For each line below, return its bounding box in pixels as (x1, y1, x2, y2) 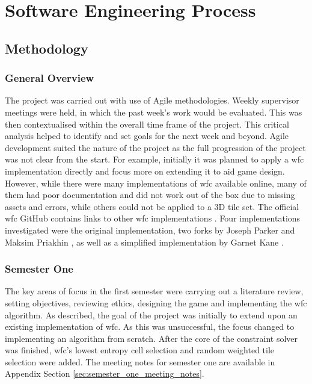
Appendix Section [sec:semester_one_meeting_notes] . (5, 367, 204, 380)
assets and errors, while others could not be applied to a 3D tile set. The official (5, 200, 299, 212)
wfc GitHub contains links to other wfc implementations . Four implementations (5, 212, 301, 225)
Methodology (5, 39, 88, 57)
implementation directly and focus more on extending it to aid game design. (5, 164, 285, 177)
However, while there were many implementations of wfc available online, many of (5, 176, 307, 189)
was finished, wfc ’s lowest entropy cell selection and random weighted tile (5, 344, 275, 356)
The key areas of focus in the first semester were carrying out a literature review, (5, 285, 304, 297)
